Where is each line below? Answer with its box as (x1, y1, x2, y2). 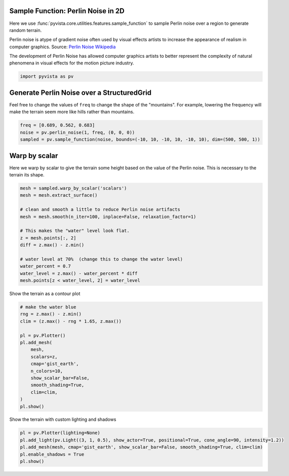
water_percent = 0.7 (20, 264, 71, 269)
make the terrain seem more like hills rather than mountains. (9, 109, 135, 115)
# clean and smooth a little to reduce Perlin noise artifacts (20, 207, 181, 212)
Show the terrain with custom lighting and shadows (9, 416, 116, 423)
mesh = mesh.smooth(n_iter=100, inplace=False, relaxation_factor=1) (20, 213, 196, 219)
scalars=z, (30, 354, 58, 359)
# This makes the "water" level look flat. (20, 228, 130, 234)
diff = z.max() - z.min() (20, 242, 85, 248)
